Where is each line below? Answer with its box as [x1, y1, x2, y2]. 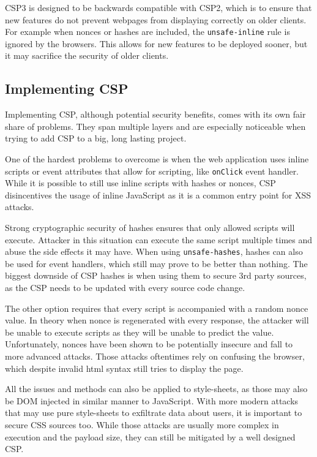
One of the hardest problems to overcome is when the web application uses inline [5, 153, 309, 165]
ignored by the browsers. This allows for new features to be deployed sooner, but [5, 37, 308, 50]
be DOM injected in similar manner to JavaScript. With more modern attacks [5, 394, 299, 407]
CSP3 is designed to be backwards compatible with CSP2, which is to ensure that [5, 1, 312, 13]
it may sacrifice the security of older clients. [5, 49, 169, 62]
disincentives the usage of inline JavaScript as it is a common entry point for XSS [5, 188, 311, 201]
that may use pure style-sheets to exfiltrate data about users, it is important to [5, 406, 302, 419]
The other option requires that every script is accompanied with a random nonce [5, 301, 308, 314]
